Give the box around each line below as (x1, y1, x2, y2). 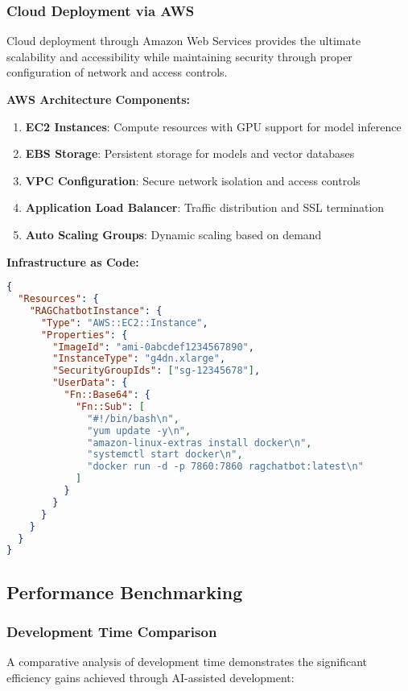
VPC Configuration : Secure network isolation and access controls (25, 172, 361, 188)
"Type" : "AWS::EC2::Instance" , (40, 317, 208, 329)
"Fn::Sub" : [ (75, 400, 145, 412)
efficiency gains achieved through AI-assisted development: (6, 668, 295, 685)
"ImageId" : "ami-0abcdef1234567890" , (52, 341, 254, 353)
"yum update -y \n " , (87, 424, 192, 437)
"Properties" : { (40, 329, 128, 341)
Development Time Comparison (6, 621, 217, 641)
